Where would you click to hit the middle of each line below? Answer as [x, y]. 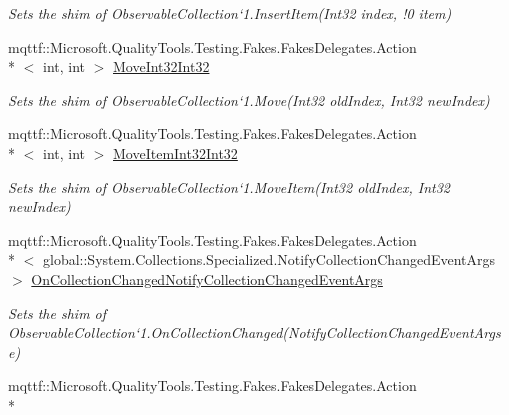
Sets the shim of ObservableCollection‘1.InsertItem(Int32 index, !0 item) [230, 13]
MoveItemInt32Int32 [175, 152]
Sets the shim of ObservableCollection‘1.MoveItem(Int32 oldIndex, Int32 [229, 186]
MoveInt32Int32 [161, 66]
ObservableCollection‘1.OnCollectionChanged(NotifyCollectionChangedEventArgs [254, 332]
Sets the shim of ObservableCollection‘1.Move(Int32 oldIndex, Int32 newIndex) [249, 99]
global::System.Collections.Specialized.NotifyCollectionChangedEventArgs [269, 259]
